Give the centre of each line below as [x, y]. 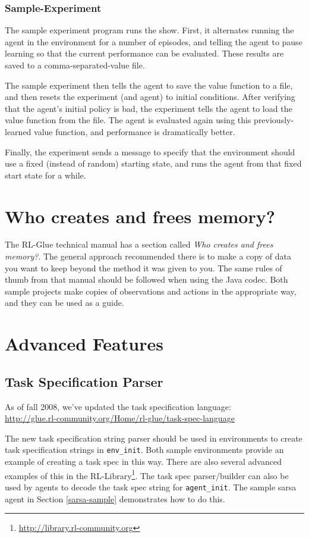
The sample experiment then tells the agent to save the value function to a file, [149, 85]
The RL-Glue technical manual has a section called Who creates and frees [139, 244]
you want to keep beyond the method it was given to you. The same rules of [144, 268]
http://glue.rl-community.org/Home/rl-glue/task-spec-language [120, 418]
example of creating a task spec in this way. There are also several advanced [143, 462]
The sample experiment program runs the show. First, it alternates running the [149, 30]
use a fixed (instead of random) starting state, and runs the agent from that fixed [153, 163]
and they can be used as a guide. [64, 303]
